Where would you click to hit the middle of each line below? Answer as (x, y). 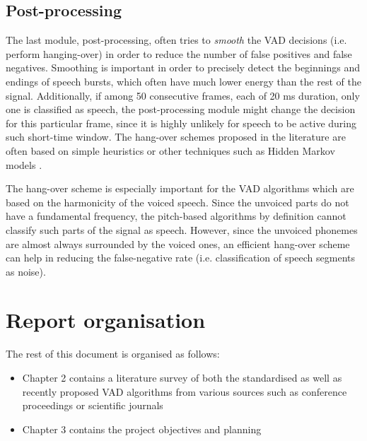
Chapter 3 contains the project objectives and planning (142, 429)
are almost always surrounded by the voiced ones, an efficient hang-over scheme (178, 243)
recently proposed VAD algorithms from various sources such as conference (185, 391)
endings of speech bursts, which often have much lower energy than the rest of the (183, 81)
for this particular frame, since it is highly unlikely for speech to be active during (181, 123)
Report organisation (106, 320)
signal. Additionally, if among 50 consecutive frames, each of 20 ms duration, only (183, 95)
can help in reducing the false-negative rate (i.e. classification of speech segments (180, 258)
